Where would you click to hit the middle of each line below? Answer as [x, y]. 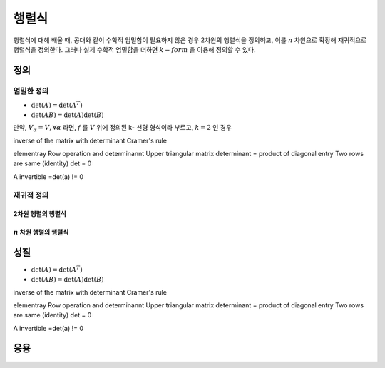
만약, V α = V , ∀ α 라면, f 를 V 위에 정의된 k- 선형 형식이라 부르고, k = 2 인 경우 [122, 128]
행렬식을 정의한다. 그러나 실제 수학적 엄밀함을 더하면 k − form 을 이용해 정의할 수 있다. [134, 49]
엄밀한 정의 [31, 91]
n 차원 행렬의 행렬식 [41, 232]
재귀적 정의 [31, 195]
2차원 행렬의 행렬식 [40, 214]
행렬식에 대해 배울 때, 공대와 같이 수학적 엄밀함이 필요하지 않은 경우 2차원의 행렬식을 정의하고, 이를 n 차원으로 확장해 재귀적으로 [190, 40]
